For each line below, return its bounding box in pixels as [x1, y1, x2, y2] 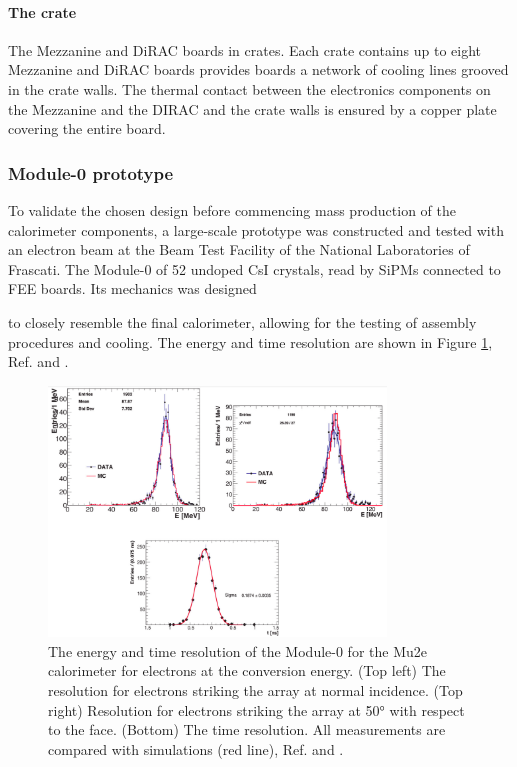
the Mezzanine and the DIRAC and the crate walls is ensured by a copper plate [8, 98, 497, 119]
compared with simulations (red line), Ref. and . [48, 738, 344, 759]
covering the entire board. [8, 118, 166, 139]
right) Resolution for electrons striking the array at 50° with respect [48, 699, 465, 720]
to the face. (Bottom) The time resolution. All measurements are [48, 719, 446, 740]
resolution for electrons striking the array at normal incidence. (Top [48, 679, 463, 700]
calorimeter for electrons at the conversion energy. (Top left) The [48, 660, 446, 681]
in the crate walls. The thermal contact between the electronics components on [8, 78, 491, 99]
